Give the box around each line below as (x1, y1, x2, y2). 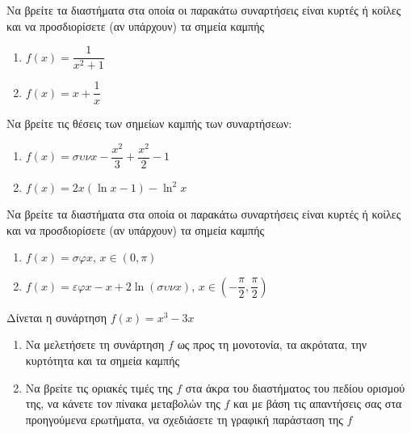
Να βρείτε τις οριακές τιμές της (25, 379, 173, 396)
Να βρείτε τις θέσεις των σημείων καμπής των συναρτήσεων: (6, 115, 292, 132)
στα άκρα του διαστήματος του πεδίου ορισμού (185, 379, 405, 396)
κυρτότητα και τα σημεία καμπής (25, 352, 180, 369)
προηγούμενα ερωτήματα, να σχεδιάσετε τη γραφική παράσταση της (25, 410, 343, 427)
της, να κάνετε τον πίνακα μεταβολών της (25, 395, 220, 412)
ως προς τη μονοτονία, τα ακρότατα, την (177, 336, 367, 353)
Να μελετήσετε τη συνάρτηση (25, 336, 165, 353)
